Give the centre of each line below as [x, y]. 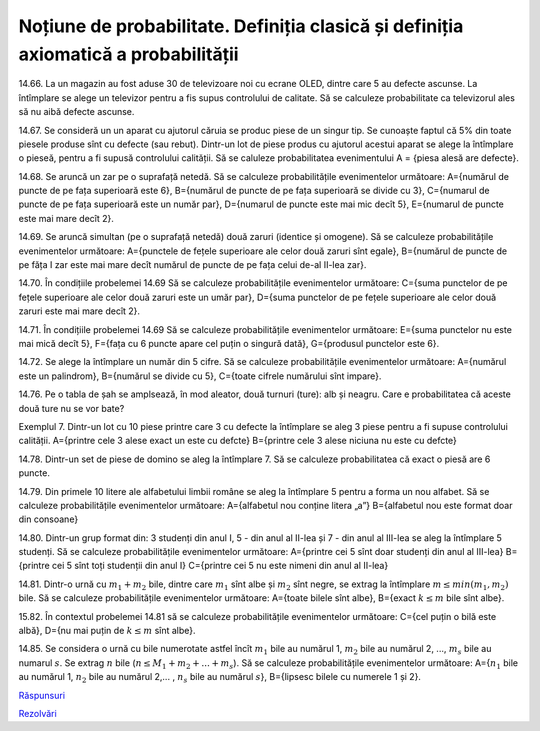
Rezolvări [37, 713]
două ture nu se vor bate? [71, 408]
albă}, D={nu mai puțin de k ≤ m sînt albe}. [107, 631]
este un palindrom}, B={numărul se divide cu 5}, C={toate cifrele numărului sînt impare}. [200, 376]
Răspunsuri [41, 695]
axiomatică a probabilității [128, 54]
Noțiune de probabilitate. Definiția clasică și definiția [241, 26]
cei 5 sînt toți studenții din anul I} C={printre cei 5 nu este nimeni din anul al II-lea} [220, 566]
